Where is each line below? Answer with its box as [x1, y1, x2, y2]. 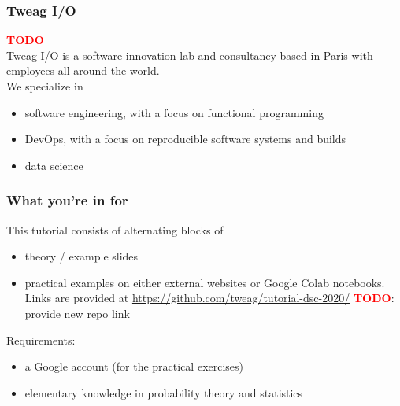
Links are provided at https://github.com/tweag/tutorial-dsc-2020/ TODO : [24, 290, 394, 306]
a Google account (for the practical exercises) [24, 358, 244, 375]
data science [24, 157, 83, 173]
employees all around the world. [6, 62, 160, 79]
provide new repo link [24, 304, 130, 321]
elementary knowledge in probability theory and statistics [24, 384, 303, 400]
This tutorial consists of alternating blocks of [6, 221, 224, 238]
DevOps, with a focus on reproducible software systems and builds [24, 131, 346, 147]
